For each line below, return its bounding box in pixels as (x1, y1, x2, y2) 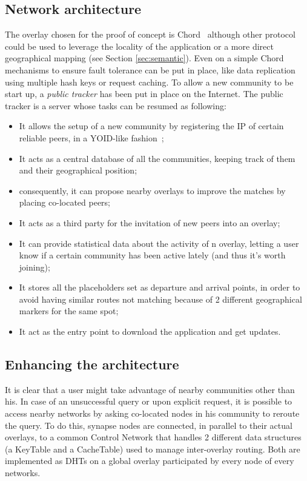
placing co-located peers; (19, 196, 111, 209)
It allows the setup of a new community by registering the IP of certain (19, 119, 284, 132)
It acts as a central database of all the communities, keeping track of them (19, 152, 295, 164)
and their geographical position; (19, 164, 137, 177)
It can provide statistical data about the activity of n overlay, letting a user (19, 237, 299, 249)
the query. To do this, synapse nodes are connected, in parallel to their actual (5, 419, 292, 431)
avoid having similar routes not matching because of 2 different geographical (19, 292, 302, 305)
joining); (19, 260, 50, 273)
